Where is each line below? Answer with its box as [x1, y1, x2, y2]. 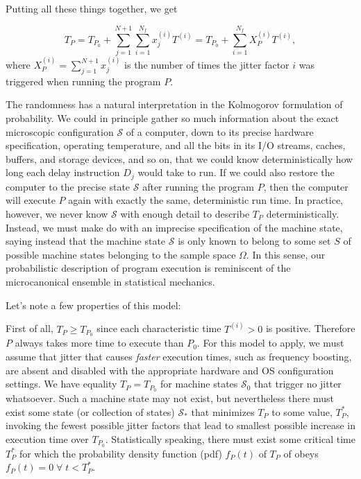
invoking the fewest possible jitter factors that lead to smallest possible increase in [6, 418, 355, 433]
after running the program [142, 179, 254, 193]
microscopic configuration [6, 124, 114, 139]
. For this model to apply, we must [196, 336, 344, 350]
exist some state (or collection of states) [6, 404, 175, 419]
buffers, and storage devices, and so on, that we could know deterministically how [6, 151, 353, 166]
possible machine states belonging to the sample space [6, 247, 236, 261]
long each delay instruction [6, 165, 120, 180]
